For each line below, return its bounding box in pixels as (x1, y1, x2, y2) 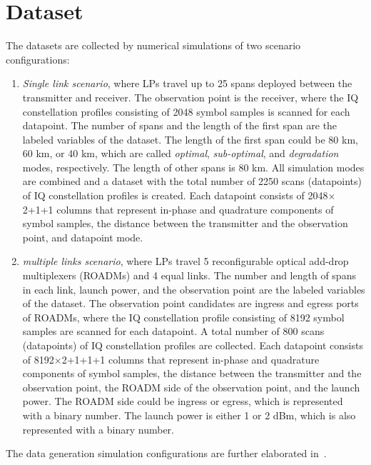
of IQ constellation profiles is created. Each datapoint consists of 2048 (22, 188, 328, 203)
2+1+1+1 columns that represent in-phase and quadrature (61, 351, 320, 366)
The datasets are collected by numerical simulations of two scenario (6, 38, 301, 53)
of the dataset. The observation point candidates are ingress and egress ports (22, 296, 359, 311)
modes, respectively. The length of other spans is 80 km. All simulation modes (22, 159, 365, 174)
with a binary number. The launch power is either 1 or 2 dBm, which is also (22, 407, 356, 422)
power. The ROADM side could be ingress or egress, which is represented (22, 394, 343, 409)
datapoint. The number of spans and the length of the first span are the (22, 118, 337, 133)
